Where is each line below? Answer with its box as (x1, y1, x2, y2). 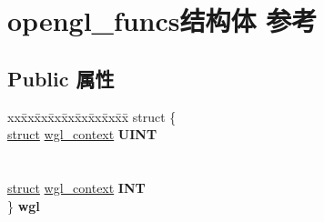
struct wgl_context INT (7, 177, 146, 197)
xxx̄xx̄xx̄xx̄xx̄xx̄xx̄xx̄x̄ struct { (7, 106, 177, 126)
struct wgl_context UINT (7, 125, 157, 144)
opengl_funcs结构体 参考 (7, 2, 318, 39)
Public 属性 (7, 64, 115, 92)
